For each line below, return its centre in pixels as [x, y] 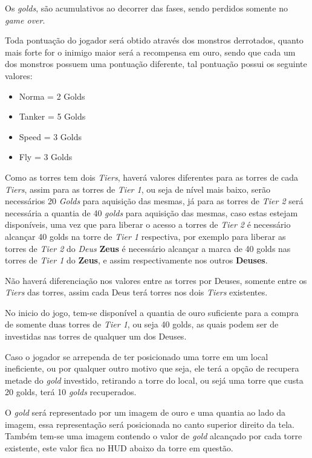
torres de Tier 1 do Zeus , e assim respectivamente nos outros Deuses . [136, 260]
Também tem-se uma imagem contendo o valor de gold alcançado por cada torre [154, 436]
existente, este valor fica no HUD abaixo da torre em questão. [119, 447]
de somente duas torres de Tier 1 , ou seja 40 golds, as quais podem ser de [142, 324]
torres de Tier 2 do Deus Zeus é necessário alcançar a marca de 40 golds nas [148, 248]
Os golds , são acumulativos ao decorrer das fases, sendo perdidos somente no [146, 8]
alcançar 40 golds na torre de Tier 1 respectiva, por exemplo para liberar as [145, 236]
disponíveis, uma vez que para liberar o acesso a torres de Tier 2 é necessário [148, 224]
